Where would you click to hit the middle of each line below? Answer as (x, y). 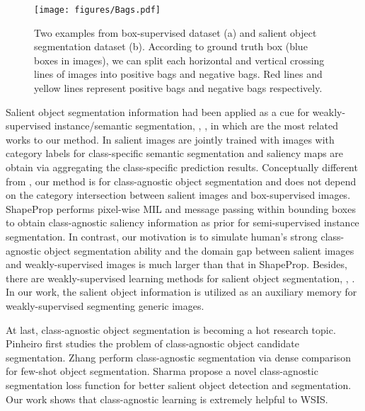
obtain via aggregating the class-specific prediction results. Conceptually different (182, 167)
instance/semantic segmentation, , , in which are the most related (196, 126)
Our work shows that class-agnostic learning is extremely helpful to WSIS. (167, 399)
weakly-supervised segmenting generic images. (105, 305)
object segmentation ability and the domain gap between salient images (199, 250)
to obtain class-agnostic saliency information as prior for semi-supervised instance (182, 222)
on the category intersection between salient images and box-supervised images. (178, 195)
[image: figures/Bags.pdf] (97, 10)
